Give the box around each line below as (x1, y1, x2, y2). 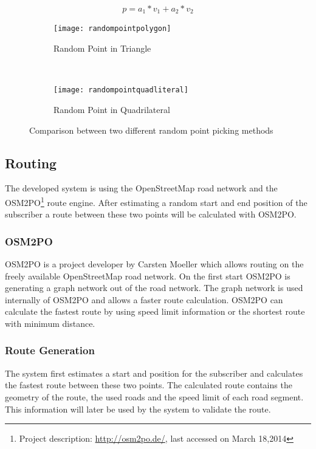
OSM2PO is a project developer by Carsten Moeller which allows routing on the (5, 258, 304, 270)
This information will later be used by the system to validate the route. (5, 402, 271, 415)
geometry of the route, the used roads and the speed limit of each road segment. (5, 390, 304, 403)
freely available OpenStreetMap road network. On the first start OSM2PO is (5, 269, 290, 282)
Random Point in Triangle (53, 42, 151, 55)
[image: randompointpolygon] (53, 24, 171, 33)
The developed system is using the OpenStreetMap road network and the (5, 182, 278, 194)
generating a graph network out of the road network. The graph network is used (5, 281, 303, 294)
